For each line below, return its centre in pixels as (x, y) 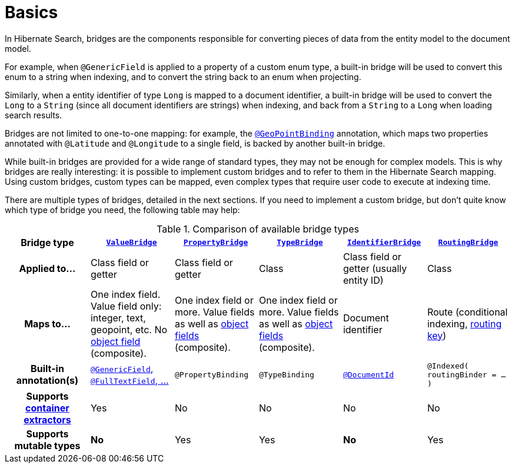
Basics (31, 12)
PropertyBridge (216, 243)
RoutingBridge (468, 243)
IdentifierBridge (384, 243)
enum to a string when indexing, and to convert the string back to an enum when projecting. (183, 77)
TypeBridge (300, 243)
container (47, 408)
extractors (47, 419)
